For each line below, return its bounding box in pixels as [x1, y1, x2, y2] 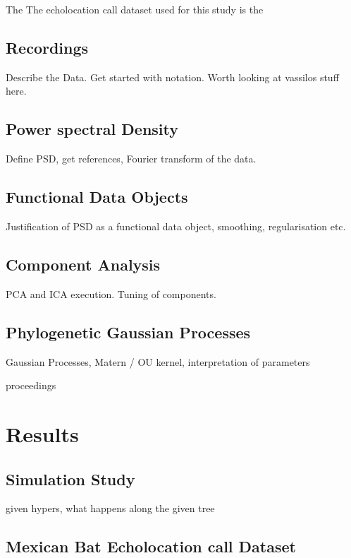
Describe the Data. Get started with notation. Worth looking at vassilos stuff [6, 69, 339, 84]
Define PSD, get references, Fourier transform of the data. [6, 151, 257, 166]
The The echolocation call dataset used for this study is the [6, 2, 264, 16]
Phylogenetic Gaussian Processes [6, 321, 251, 343]
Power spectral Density [6, 118, 179, 140]
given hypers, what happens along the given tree [6, 501, 215, 516]
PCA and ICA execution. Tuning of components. [6, 286, 216, 301]
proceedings [6, 378, 56, 393]
